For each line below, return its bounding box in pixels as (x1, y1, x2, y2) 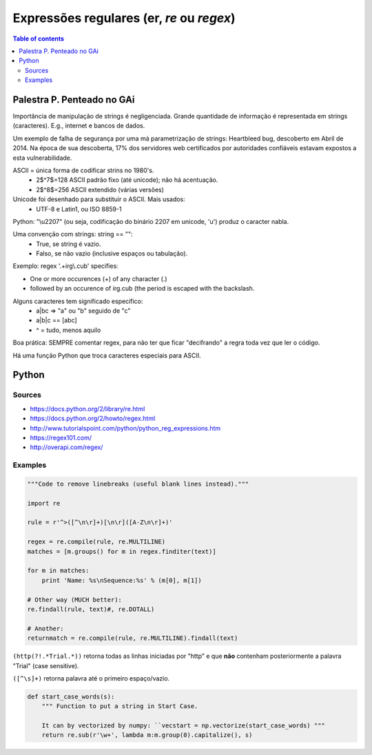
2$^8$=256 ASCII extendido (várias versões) (36, 185, 165, 194)
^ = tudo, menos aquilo (36, 326, 101, 334)
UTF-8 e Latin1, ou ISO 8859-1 (36, 205, 122, 213)
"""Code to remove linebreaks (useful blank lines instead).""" (27, 479, 249, 488)
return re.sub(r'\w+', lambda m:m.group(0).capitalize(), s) (41, 731, 253, 739)
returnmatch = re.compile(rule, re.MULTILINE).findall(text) (27, 634, 238, 642)
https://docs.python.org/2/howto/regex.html (30, 414, 156, 423)
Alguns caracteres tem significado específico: (12, 297, 143, 305)
